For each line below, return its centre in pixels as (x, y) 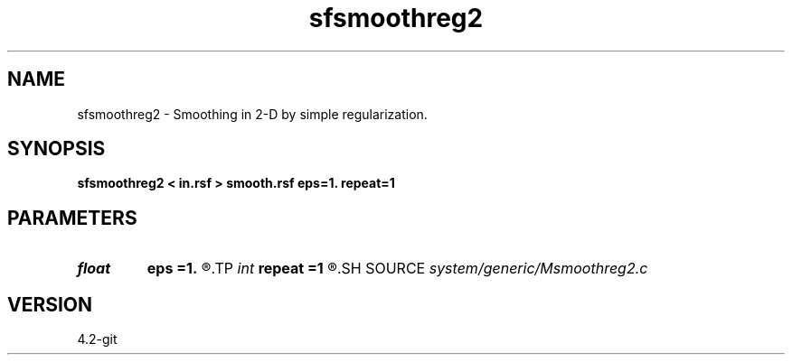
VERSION (50, 304)
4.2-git (97, 339)
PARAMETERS (72, 218)
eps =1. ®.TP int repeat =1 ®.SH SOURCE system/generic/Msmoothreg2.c (397, 269)
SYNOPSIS (57, 149)
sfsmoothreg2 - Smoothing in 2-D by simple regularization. (252, 114)
